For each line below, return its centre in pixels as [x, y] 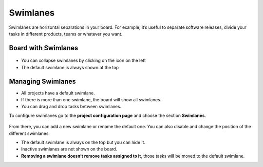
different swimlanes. [29, 133]
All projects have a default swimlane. [58, 93]
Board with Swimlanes [44, 48]
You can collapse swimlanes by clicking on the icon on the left [84, 60]
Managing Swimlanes [42, 81]
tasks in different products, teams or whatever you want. [66, 34]
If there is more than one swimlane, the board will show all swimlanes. [91, 100]
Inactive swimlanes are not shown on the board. [69, 149]
